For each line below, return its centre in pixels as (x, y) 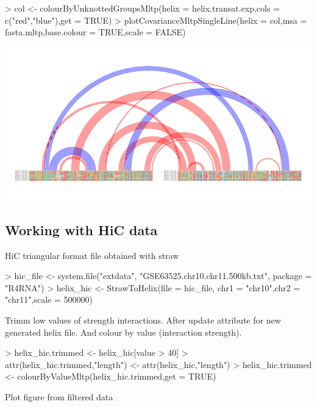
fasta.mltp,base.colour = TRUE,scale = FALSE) (95, 32)
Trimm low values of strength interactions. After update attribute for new (143, 320)
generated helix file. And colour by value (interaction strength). (123, 332)
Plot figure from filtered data (59, 396)
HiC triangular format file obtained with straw (92, 255)
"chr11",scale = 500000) (49, 299)
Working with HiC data (81, 229)
